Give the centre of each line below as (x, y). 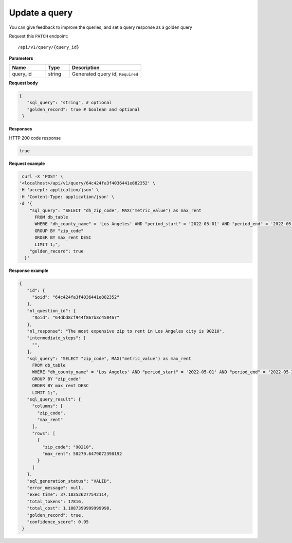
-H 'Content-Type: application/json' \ (67, 197)
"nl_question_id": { (52, 311)
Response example (29, 271)
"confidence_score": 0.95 (58, 522)
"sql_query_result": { (54, 399)
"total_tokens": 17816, (55, 501)
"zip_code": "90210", (68, 447)
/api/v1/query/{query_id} (49, 47)
